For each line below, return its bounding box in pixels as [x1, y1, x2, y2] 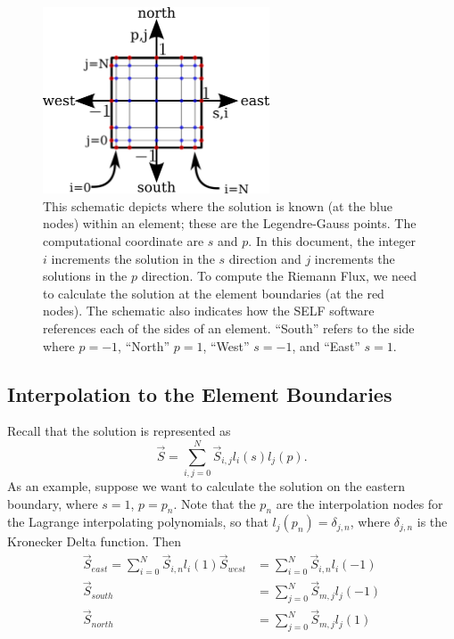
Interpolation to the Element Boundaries [7, 380, 392, 407]
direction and [228, 249, 301, 267]
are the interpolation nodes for [276, 494, 443, 512]
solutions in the [43, 266, 128, 285]
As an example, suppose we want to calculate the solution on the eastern [7, 477, 406, 496]
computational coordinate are [43, 231, 204, 250]
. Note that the [173, 494, 256, 512]
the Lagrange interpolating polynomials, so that [7, 512, 268, 531]
